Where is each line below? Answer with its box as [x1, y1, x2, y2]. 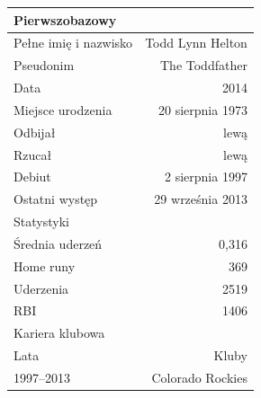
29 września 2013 [154, 190, 247, 208]
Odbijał [13, 122, 56, 141]
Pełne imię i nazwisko [13, 33, 133, 52]
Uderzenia [13, 279, 69, 297]
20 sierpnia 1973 [158, 100, 247, 119]
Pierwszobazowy [13, 10, 117, 29]
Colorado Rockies [151, 368, 247, 386]
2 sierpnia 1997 [165, 167, 247, 186]
